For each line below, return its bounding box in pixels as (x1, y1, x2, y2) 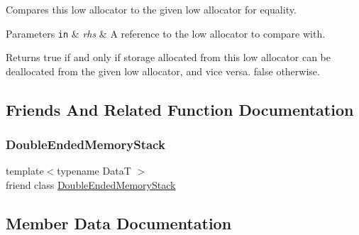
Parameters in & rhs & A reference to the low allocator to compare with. (6, 26, 326, 40)
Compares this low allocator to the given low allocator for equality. (6, 2, 297, 16)
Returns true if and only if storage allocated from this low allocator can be (6, 50, 331, 65)
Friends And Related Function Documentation (6, 98, 354, 120)
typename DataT (57, 163, 131, 178)
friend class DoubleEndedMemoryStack (6, 177, 176, 192)
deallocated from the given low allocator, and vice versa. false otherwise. (6, 63, 320, 78)
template (6, 163, 44, 178)
